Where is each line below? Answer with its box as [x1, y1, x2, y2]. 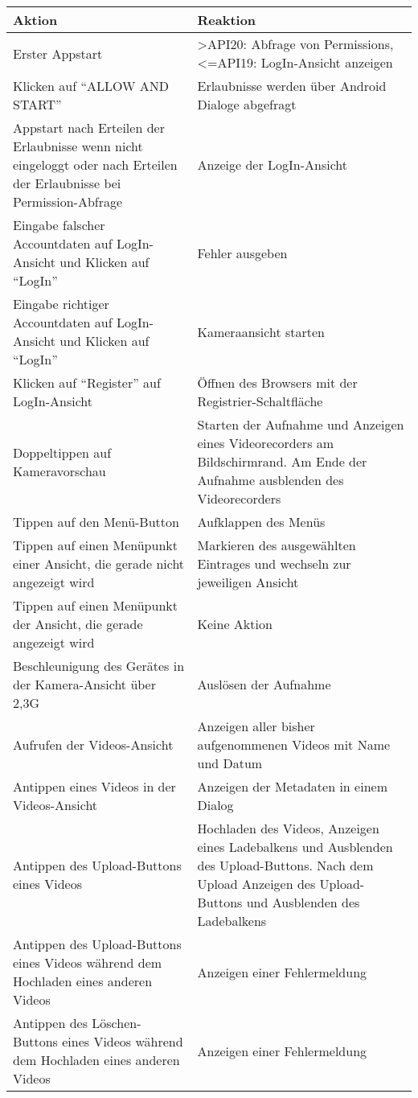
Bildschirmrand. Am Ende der [197, 452, 367, 471]
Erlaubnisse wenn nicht [13, 137, 143, 155]
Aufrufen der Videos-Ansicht [13, 735, 174, 754]
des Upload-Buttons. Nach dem [197, 856, 374, 874]
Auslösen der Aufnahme [197, 675, 331, 693]
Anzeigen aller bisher [197, 717, 315, 735]
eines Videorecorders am [197, 434, 334, 452]
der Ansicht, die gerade [13, 615, 143, 633]
